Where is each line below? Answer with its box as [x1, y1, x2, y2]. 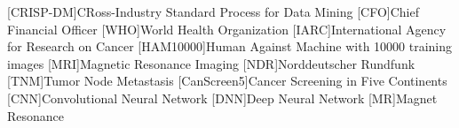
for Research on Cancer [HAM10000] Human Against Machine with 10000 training [7, 37, 453, 56]
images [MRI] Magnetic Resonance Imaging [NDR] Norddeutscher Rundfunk [7, 54, 415, 72]
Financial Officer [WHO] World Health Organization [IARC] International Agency [7, 19, 447, 38]
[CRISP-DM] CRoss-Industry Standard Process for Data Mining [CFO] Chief [7, 3, 419, 20]
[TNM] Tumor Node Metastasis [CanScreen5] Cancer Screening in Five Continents [7, 72, 447, 90]
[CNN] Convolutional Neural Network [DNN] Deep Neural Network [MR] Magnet [7, 88, 438, 107]
